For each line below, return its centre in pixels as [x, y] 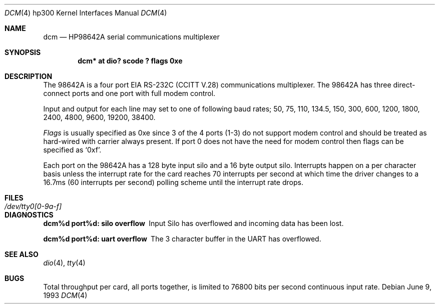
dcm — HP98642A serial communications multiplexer [131, 37]
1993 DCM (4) [65, 295]
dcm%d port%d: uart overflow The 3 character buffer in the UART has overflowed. [182, 239]
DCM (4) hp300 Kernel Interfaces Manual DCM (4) [86, 13]
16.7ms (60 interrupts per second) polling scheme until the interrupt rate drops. [173, 182]
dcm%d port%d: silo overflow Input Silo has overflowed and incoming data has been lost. [193, 223]
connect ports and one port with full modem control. [129, 93]
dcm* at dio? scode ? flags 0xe [130, 61]
